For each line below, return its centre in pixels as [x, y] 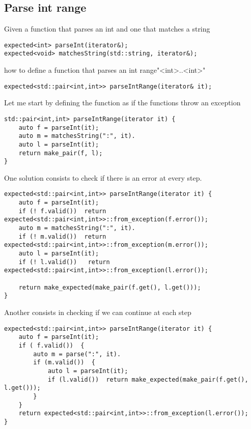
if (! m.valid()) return [62, 236]
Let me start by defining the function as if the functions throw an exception [122, 103]
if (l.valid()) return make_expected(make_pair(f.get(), [148, 379]
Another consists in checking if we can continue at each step [98, 312]
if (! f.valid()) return [62, 211]
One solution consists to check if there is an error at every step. [103, 177]
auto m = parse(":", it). [77, 354]
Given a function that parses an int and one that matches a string [107, 29]
